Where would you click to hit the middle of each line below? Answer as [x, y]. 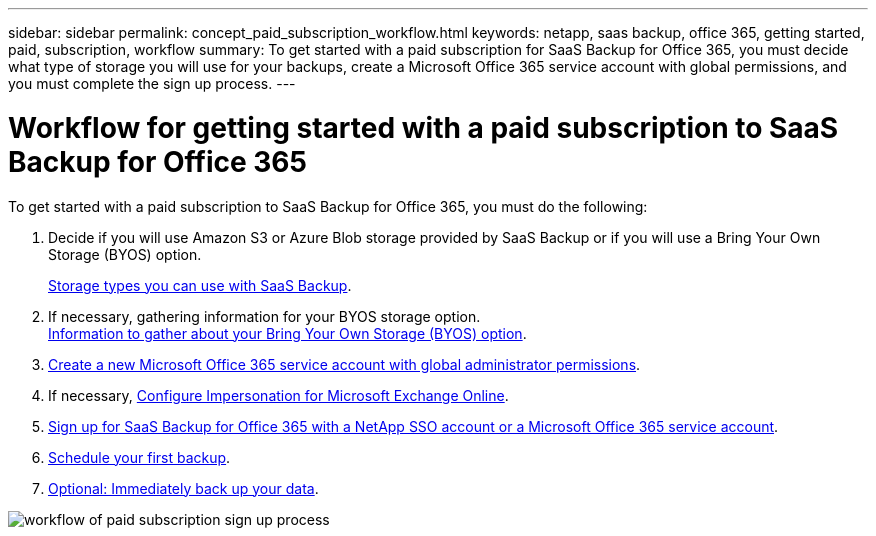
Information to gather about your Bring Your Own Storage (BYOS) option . [287, 333]
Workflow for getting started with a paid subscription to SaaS [423, 127]
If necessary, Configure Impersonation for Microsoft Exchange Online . [278, 395]
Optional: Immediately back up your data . [183, 488]
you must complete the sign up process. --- [152, 83]
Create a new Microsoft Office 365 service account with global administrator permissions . [344, 364]
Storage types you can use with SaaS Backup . [200, 285]
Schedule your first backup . [139, 457]
